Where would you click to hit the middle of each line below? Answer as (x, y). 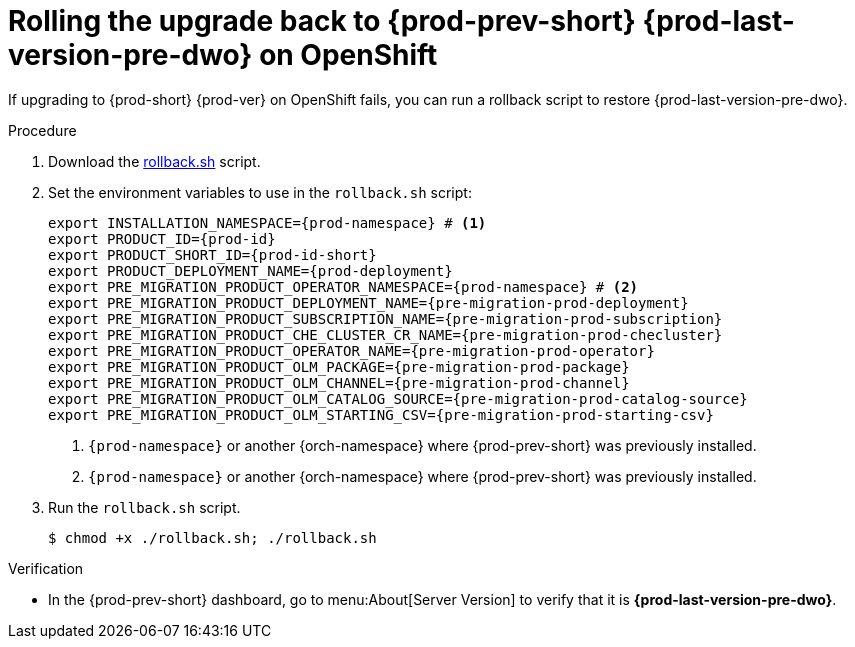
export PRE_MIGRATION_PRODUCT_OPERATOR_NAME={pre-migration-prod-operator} (351, 350)
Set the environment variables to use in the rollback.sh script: (260, 192)
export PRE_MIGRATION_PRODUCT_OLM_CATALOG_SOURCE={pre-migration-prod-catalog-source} (398, 398)
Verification (46, 568)
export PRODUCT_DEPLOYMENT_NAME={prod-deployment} (250, 270)
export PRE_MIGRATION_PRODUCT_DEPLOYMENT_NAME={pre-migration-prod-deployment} (368, 302)
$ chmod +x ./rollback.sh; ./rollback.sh (212, 537)
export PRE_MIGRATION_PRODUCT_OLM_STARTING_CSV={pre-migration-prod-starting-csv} (381, 414)
